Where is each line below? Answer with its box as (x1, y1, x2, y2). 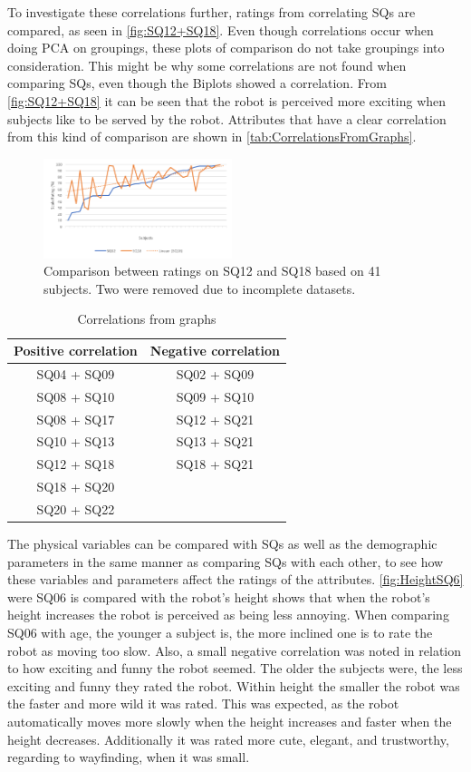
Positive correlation (14, 341, 138, 360)
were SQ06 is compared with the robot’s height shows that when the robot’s (7, 587, 430, 606)
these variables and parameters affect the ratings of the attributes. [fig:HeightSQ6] (7, 570, 464, 589)
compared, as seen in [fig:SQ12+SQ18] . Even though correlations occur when (7, 20, 434, 39)
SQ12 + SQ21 (176, 409, 255, 428)
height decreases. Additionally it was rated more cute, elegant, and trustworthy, (7, 729, 449, 748)
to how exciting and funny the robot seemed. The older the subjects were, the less (7, 659, 463, 678)
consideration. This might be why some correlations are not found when (7, 55, 407, 74)
